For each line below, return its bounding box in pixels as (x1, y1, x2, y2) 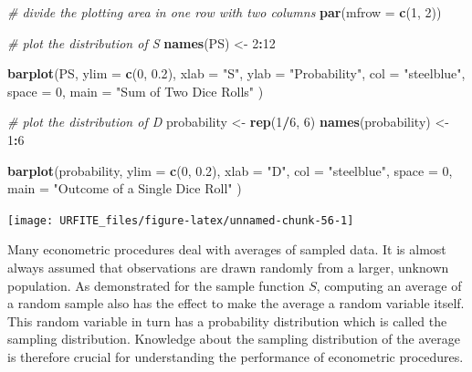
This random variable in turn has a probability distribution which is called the (7, 311, 447, 330)
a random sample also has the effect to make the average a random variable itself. (7, 294, 465, 313)
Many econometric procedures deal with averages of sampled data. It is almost (7, 240, 446, 259)
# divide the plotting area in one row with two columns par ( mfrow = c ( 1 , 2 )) (7, 3, 442, 21)
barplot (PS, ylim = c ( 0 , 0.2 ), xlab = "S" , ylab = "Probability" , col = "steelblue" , (7, 64, 466, 83)
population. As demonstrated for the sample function (7, 275, 305, 294)
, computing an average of (316, 275, 462, 294)
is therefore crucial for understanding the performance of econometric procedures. (7, 346, 464, 366)
